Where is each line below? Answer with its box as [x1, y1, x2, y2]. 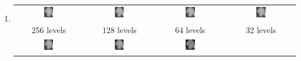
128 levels [102, 23, 137, 35]
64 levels [175, 23, 206, 35]
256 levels [31, 23, 67, 35]
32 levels [246, 23, 276, 35]
